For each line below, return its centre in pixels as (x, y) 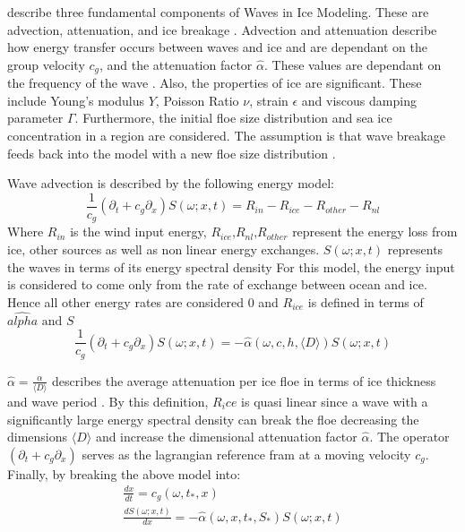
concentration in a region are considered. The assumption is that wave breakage (226, 136)
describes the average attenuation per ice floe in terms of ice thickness (244, 380)
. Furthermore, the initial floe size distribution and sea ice (233, 118)
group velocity (46, 64)
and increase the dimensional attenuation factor (226, 437)
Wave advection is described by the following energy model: (171, 183)
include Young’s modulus (76, 100)
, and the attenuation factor (176, 64)
